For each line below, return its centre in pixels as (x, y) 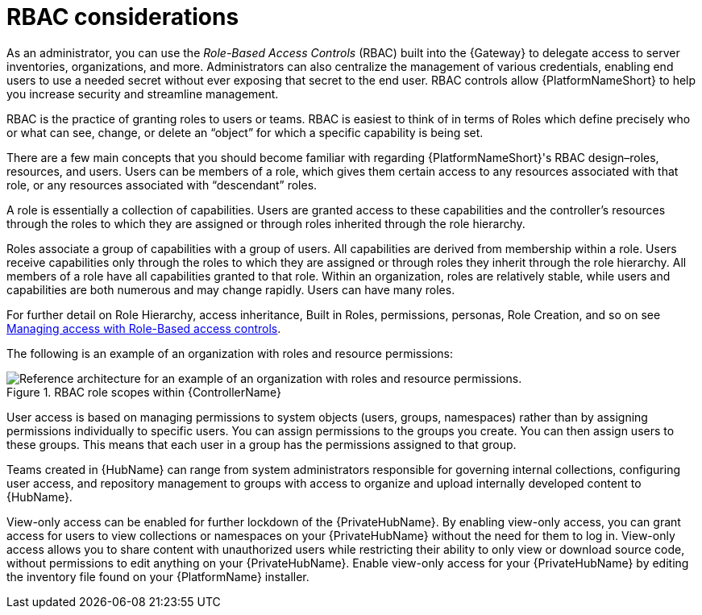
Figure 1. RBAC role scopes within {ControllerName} (144, 392)
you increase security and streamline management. (143, 93)
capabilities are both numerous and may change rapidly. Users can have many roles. (231, 289)
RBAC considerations (123, 17)
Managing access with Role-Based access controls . (144, 328)
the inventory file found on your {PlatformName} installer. (158, 576)
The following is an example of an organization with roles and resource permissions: (230, 353)
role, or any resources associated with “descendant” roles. (162, 185)
